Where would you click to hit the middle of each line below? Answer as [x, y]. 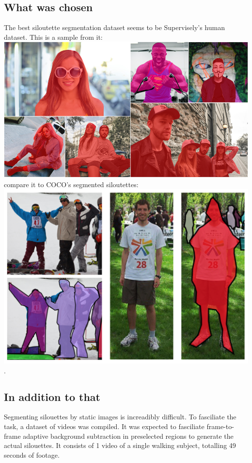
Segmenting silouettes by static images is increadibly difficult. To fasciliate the [120, 417]
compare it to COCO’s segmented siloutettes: [71, 184]
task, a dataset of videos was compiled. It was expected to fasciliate [104, 426]
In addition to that [52, 396]
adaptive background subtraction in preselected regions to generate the [128, 436]
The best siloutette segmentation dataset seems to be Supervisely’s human [114, 27]
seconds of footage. [32, 455]
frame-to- [220, 426]
